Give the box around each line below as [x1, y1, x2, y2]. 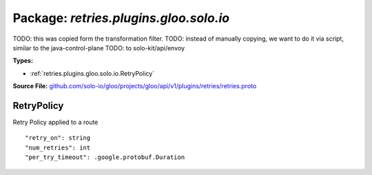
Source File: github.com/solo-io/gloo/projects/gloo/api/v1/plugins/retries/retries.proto [12, 82, 257, 90]
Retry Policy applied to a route [12, 118, 99, 127]
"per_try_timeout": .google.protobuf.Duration [25, 154, 185, 161]
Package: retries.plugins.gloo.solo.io [12, 10, 230, 25]
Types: [12, 56, 34, 65]
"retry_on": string [25, 134, 91, 142]
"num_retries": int [25, 143, 91, 152]
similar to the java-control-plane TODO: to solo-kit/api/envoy [12, 43, 185, 52]
